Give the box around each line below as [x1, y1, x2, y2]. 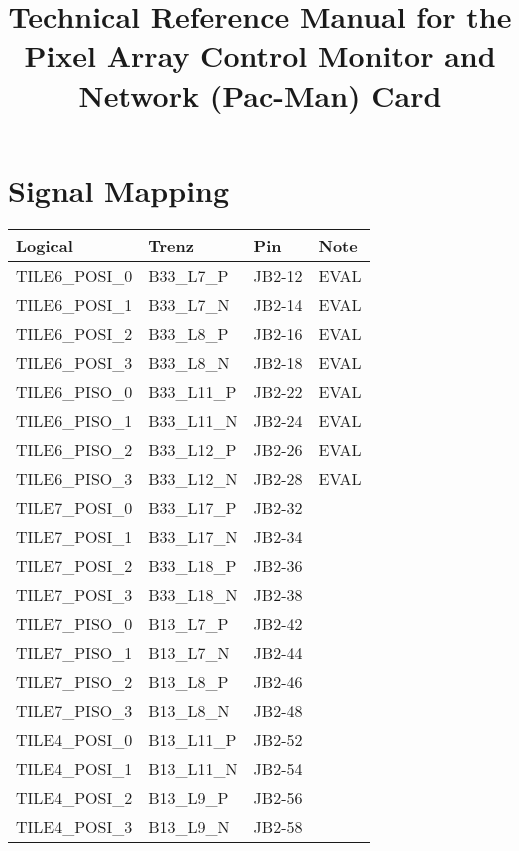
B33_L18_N [148, 582, 238, 606]
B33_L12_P [148, 437, 237, 461]
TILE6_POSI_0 [16, 263, 133, 287]
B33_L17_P [148, 495, 237, 519]
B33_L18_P [148, 553, 237, 577]
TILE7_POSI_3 [16, 582, 133, 606]
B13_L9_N [148, 814, 230, 838]
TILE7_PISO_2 [16, 669, 133, 693]
